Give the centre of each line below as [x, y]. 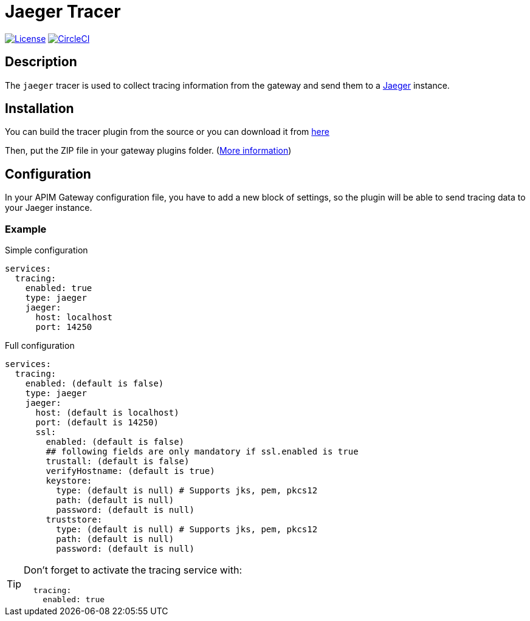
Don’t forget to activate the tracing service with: [133, 570]
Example [26, 229]
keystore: [69, 481]
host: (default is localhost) [107, 413]
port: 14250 [64, 327]
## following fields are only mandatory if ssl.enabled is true [202, 452]
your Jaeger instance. [49, 208]
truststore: [74, 520]
